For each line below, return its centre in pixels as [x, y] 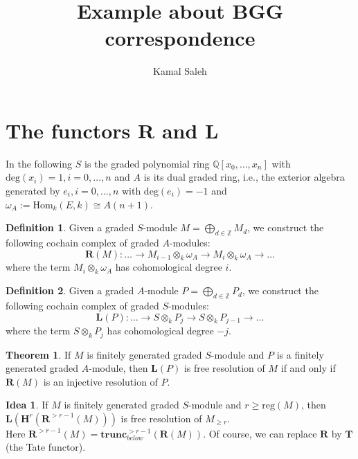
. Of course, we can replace [260, 433]
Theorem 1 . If [38, 354]
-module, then [118, 368]
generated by [33, 191]
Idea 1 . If [27, 405]
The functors [68, 130]
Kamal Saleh [180, 71]
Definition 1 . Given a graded [70, 227]
